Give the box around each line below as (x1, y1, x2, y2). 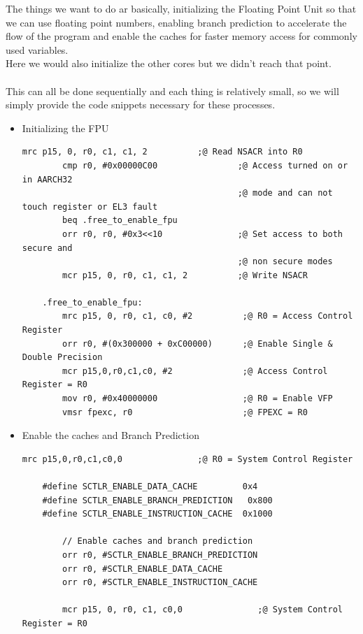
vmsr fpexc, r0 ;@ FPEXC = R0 (62, 407, 308, 417)
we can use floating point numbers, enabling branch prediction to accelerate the (6, 15, 347, 29)
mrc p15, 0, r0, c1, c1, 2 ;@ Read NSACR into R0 (22, 147, 303, 157)
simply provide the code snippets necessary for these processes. (6, 97, 276, 112)
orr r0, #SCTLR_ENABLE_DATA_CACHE (62, 563, 223, 574)
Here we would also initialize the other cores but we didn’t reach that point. (6, 56, 332, 71)
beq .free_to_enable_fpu (62, 215, 178, 226)
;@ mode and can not (237, 188, 333, 199)
